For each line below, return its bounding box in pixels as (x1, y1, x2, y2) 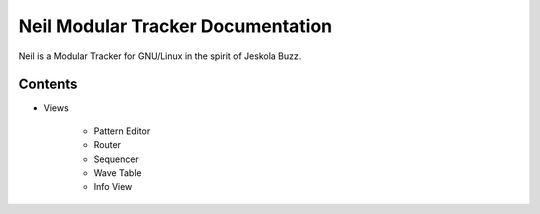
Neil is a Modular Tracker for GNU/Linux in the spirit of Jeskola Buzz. (18, 50, 302, 62)
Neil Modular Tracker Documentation (18, 15, 333, 37)
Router (93, 139, 122, 151)
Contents (18, 76, 78, 93)
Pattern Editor (93, 125, 151, 137)
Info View (93, 181, 133, 193)
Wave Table (93, 167, 142, 179)
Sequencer (93, 153, 139, 165)
